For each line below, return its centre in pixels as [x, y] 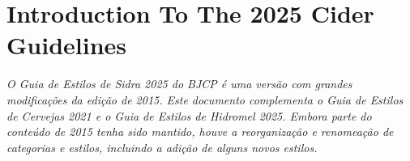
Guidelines [67, 45]
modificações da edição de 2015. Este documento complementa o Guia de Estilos [205, 99]
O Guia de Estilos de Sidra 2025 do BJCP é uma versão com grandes [179, 84]
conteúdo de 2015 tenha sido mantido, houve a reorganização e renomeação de [200, 131]
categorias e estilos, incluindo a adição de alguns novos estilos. [162, 147]
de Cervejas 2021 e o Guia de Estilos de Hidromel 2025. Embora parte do [189, 115]
